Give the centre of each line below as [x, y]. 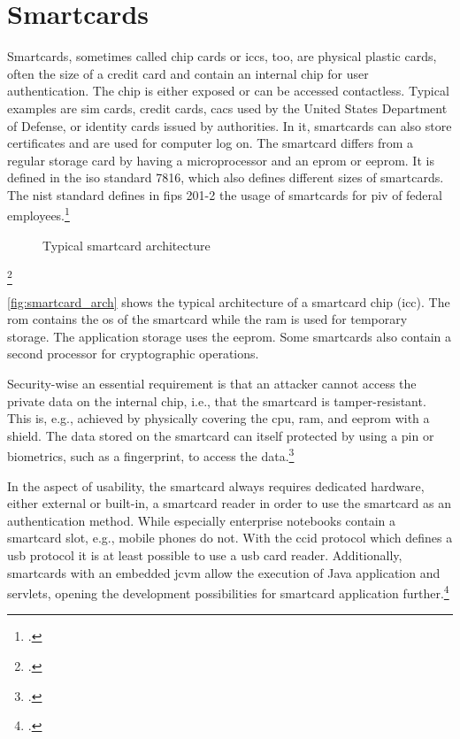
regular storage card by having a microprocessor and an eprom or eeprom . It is [221, 160]
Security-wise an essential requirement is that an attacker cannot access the [212, 384]
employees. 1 [38, 214]
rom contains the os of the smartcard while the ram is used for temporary [207, 319]
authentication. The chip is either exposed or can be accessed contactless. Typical [228, 91]
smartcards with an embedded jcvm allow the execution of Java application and [224, 572]
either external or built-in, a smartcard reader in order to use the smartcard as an [230, 503]
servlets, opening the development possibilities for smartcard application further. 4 [228, 592]
